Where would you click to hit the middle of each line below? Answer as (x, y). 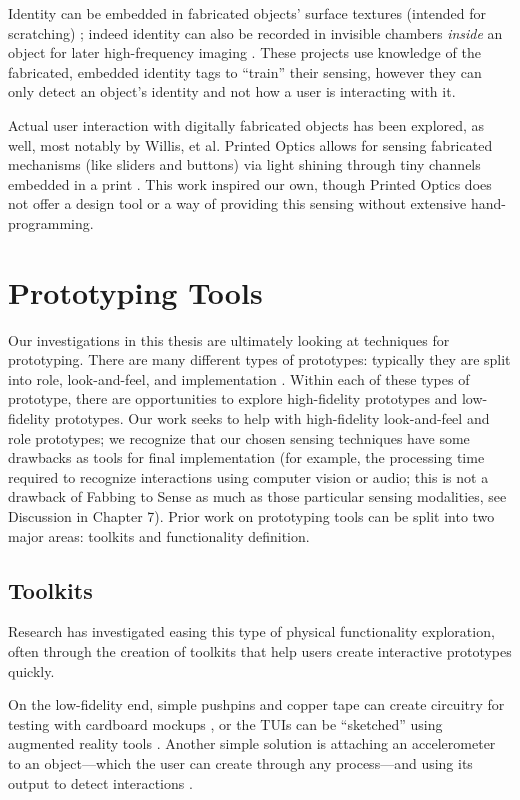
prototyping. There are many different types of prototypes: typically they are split (259, 359)
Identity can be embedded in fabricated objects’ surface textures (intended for (247, 13)
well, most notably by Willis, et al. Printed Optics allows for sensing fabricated (250, 144)
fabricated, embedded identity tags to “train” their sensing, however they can (245, 71)
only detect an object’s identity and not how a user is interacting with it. (232, 91)
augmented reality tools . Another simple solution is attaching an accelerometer (252, 743)
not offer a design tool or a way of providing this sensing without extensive (237, 203)
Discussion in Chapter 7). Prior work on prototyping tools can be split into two (251, 516)
